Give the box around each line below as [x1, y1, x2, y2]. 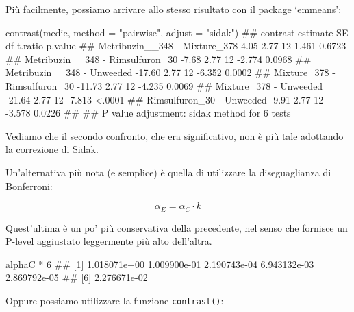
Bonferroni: [5, 178, 53, 193]
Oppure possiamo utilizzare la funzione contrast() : [5, 293, 224, 307]
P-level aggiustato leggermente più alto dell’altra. [5, 234, 212, 248]
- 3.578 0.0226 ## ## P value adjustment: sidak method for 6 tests [5, 106, 291, 120]
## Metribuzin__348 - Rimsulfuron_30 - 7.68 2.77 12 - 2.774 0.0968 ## [5, 51, 312, 66]
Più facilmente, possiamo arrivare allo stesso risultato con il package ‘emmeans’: [5, 2, 342, 16]
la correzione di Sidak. [5, 142, 99, 156]
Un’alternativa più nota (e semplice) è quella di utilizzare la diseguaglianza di [5, 165, 331, 179]
